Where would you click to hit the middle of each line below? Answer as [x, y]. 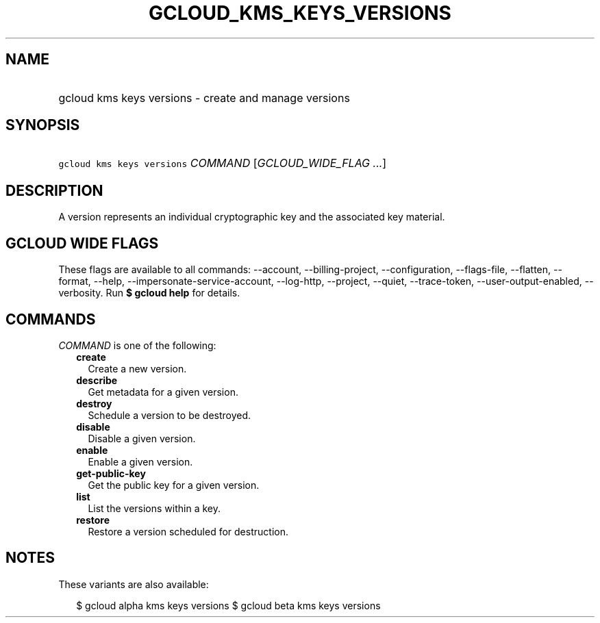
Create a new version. [137, 368]
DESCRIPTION [54, 190]
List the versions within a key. [154, 508]
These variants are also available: [134, 584]
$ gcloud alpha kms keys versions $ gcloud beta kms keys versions [228, 605]
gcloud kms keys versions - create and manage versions [204, 98]
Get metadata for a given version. [163, 392]
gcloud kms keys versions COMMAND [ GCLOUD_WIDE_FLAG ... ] [223, 163]
